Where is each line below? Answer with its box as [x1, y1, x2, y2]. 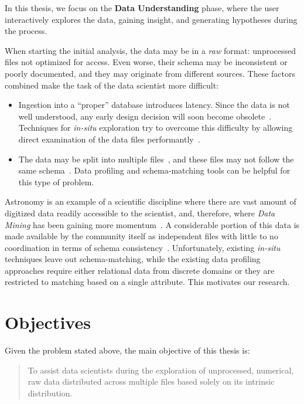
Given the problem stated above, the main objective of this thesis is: [5, 344, 250, 357]
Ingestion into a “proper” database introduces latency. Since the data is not [18, 99, 290, 111]
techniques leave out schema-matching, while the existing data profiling [5, 253, 261, 265]
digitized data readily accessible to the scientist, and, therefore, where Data [5, 206, 275, 219]
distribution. [28, 386, 73, 399]
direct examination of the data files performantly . [18, 133, 200, 145]
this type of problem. [18, 175, 94, 188]
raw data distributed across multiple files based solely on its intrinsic [28, 375, 275, 388]
